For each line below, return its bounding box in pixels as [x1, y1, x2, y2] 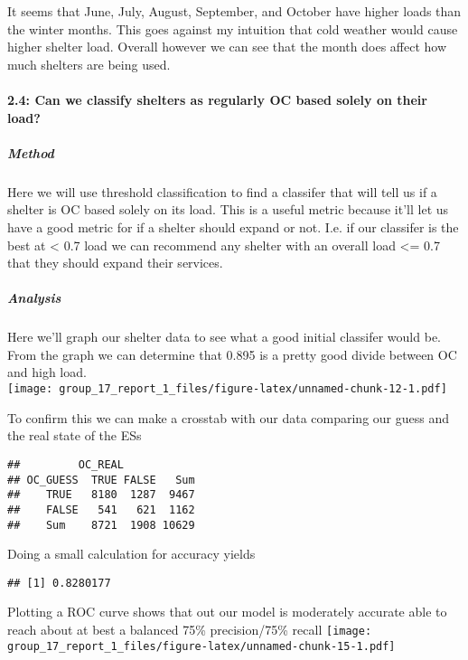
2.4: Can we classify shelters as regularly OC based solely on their [7, 90, 427, 108]
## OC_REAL [7, 457, 124, 471]
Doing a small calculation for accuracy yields [7, 544, 256, 563]
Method [7, 143, 54, 162]
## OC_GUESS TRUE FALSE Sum [7, 473, 195, 486]
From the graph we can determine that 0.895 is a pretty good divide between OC [7, 344, 457, 363]
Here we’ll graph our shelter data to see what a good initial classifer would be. [7, 327, 441, 346]
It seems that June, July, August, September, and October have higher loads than [7, 2, 462, 20]
